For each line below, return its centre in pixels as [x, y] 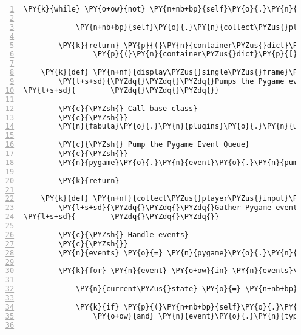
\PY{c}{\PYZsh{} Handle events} [124, 235]
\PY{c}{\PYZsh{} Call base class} [128, 108]
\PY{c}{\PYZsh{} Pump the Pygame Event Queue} [154, 145]
